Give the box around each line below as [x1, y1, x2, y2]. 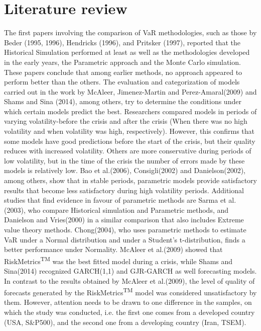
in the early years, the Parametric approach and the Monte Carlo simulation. [4, 56, 241, 67]
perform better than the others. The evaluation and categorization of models [4, 76, 240, 87]
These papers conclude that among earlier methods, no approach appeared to [4, 66, 242, 77]
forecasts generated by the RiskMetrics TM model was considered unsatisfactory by [4, 286, 257, 297]
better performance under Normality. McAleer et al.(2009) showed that [4, 244, 223, 255]
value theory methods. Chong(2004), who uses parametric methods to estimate [4, 224, 246, 234]
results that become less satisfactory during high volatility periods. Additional [4, 185, 244, 195]
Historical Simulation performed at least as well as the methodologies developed [4, 47, 250, 57]
